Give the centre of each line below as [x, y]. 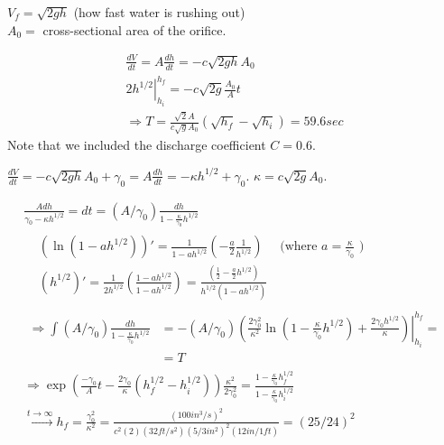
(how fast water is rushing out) [159, 12]
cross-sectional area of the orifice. [134, 29]
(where [299, 247]
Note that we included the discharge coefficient [137, 145]
